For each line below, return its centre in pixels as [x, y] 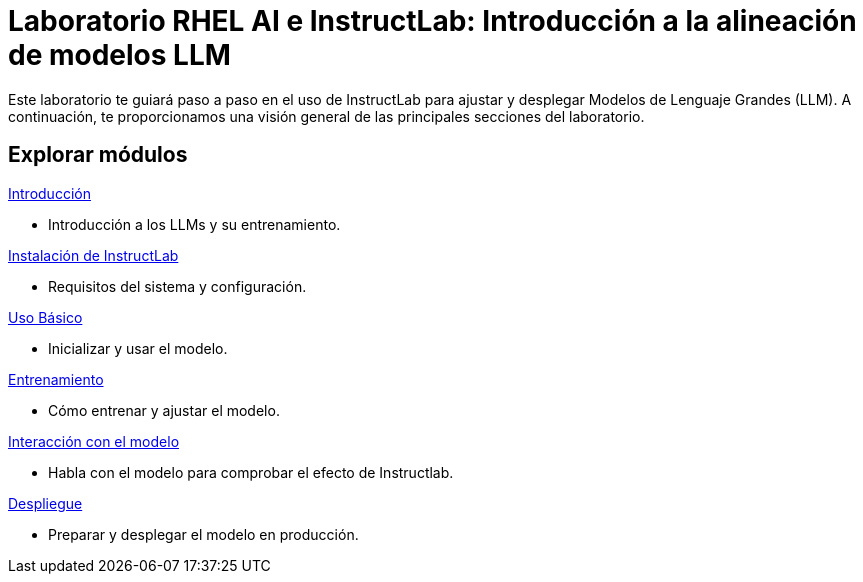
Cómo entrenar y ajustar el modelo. [164, 410]
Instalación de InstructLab [93, 255]
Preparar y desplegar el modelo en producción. [203, 534]
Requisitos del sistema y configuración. [177, 286]
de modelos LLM [119, 55]
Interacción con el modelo [94, 441]
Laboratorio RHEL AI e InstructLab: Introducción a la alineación [432, 21]
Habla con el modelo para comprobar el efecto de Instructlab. [251, 472]
